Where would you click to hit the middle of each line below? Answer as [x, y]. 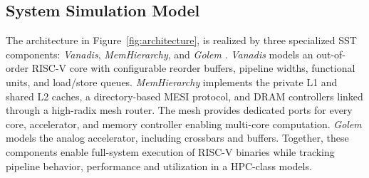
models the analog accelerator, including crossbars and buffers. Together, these [177, 138]
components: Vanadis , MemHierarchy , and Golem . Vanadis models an [160, 54]
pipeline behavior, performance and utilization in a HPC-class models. [159, 166]
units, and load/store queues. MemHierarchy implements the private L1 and [172, 82]
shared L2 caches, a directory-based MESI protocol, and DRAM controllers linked [184, 96]
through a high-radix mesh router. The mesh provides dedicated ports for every [179, 110]
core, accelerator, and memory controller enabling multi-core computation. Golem [184, 124]
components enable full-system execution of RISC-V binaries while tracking [170, 151]
